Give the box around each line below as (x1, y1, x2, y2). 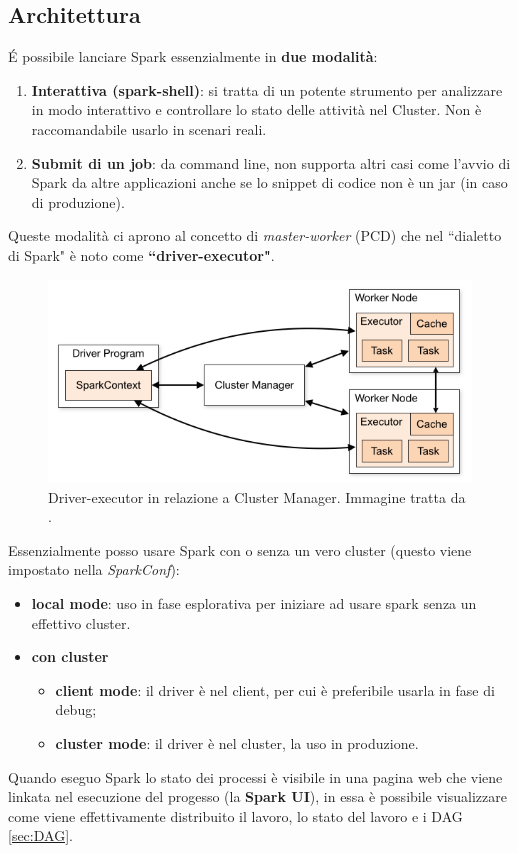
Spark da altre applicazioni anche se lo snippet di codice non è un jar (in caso (31, 172, 508, 193)
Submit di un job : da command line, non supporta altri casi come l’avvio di (31, 152, 511, 173)
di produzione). (31, 191, 125, 212)
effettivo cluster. (31, 612, 131, 633)
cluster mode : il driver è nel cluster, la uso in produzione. (55, 732, 419, 753)
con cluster (31, 646, 109, 667)
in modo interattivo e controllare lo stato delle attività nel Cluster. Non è (31, 99, 482, 120)
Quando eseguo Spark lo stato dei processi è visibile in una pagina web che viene (8, 766, 503, 787)
